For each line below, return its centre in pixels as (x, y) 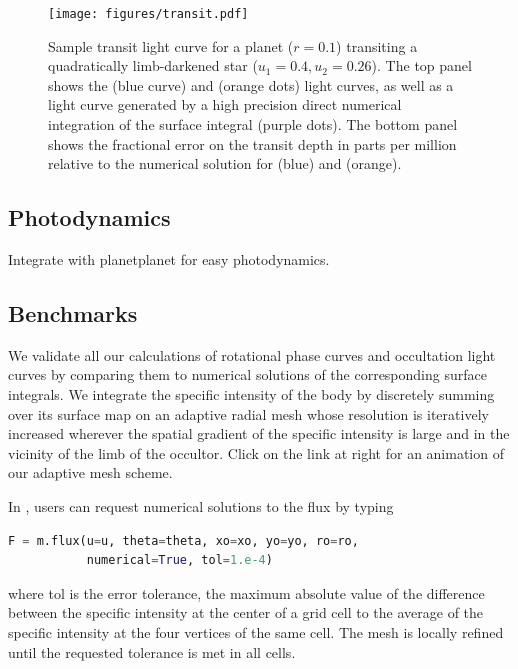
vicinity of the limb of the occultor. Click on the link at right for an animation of (256, 452)
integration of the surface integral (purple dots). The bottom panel (253, 124)
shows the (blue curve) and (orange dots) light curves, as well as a (251, 84)
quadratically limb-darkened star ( (153, 65)
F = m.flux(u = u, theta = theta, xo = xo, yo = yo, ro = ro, (183, 540)
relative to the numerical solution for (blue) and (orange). (225, 163)
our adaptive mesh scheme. (90, 472)
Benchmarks (73, 313)
